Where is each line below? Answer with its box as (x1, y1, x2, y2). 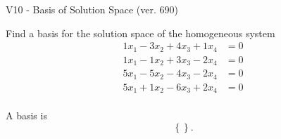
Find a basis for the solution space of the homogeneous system (6, 25, 275, 40)
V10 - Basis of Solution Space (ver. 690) (6, 2, 178, 16)
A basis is (6, 108, 47, 123)
